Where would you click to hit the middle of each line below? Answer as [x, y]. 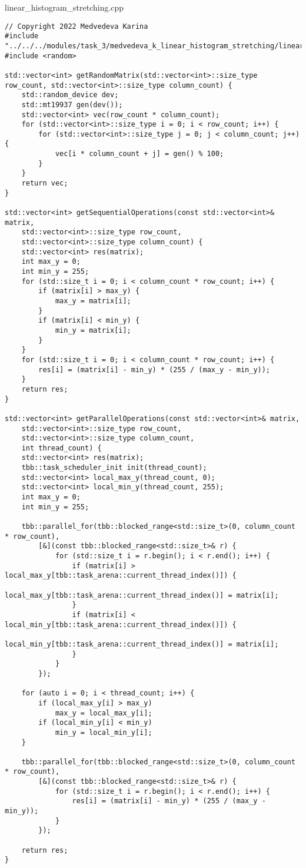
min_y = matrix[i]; [93, 330]
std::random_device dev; [70, 95]
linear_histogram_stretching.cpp [64, 7]
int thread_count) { [61, 448]
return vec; [45, 183]
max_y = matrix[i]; [93, 301]
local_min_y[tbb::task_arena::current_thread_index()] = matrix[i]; [142, 644]
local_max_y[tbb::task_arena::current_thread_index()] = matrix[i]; [142, 595]
